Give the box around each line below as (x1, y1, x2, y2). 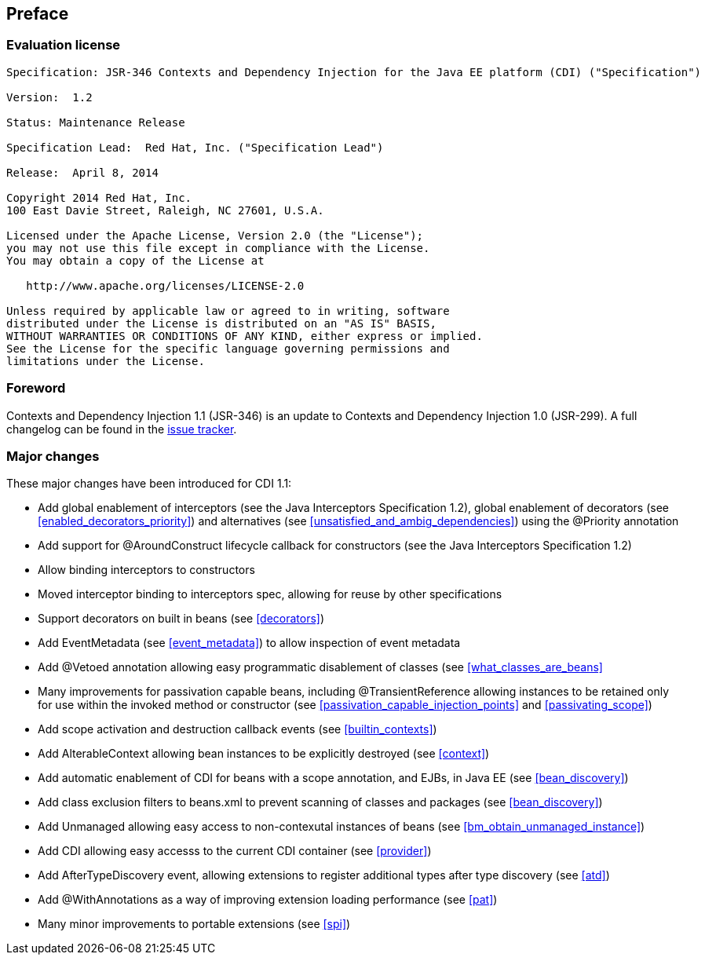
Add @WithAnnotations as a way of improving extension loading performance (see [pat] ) (38, 893, 498, 907)
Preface (6, 4, 69, 24)
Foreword (6, 380, 66, 396)
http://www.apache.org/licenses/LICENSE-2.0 (26, 279, 305, 292)
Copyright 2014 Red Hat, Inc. (6, 191, 192, 204)
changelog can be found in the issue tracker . (6, 422, 237, 436)
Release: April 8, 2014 (6, 166, 159, 179)
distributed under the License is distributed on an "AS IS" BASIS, (6, 316, 437, 330)
